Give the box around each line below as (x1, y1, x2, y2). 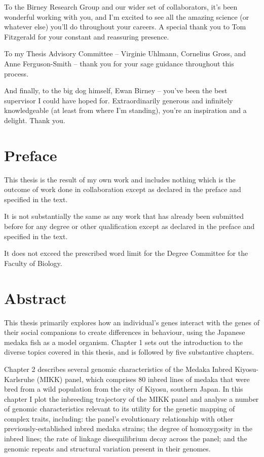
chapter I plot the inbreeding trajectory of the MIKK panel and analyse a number (4, 393, 259, 404)
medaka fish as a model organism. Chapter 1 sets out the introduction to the (4, 336, 243, 347)
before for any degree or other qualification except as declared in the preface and (4, 221, 255, 232)
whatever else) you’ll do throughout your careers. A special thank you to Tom (4, 21, 246, 32)
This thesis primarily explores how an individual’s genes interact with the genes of (4, 317, 259, 327)
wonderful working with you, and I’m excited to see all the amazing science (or (4, 11, 249, 22)
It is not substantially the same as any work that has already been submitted (4, 211, 244, 221)
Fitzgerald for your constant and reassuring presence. (4, 31, 169, 42)
